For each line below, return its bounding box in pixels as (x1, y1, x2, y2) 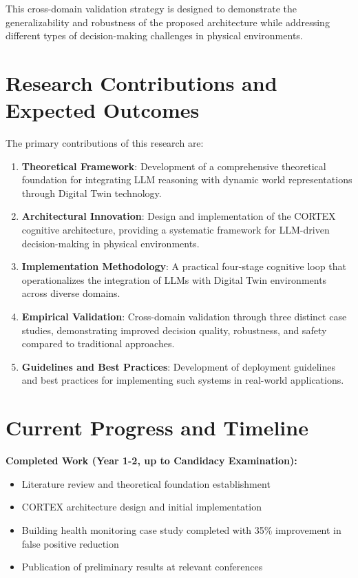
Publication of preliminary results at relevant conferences (21, 559, 263, 574)
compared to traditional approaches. (21, 336, 175, 351)
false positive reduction (21, 536, 119, 550)
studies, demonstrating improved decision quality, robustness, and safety (21, 322, 327, 337)
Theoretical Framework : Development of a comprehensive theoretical (21, 158, 326, 173)
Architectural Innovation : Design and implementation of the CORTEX (21, 209, 336, 223)
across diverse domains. (21, 286, 120, 300)
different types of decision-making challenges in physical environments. (6, 28, 303, 43)
